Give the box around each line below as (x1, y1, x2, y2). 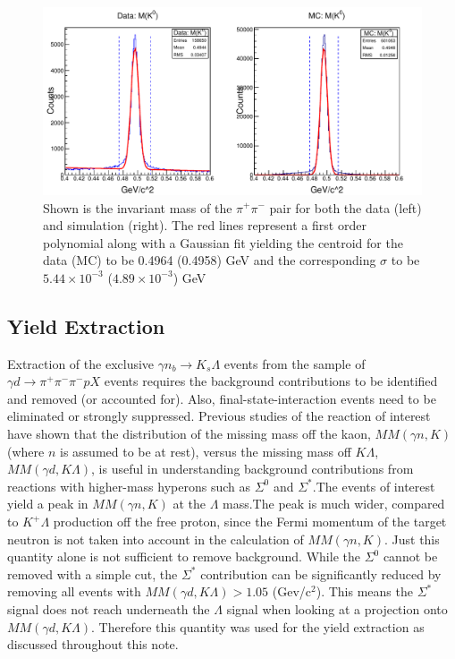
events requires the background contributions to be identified (104, 372, 438, 390)
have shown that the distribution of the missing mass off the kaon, (7, 424, 371, 443)
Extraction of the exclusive (7, 354, 155, 372)
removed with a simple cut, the (7, 564, 178, 583)
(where (7, 441, 45, 460)
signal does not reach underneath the (7, 600, 210, 618)
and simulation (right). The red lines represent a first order (43, 216, 367, 235)
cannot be (383, 547, 438, 566)
